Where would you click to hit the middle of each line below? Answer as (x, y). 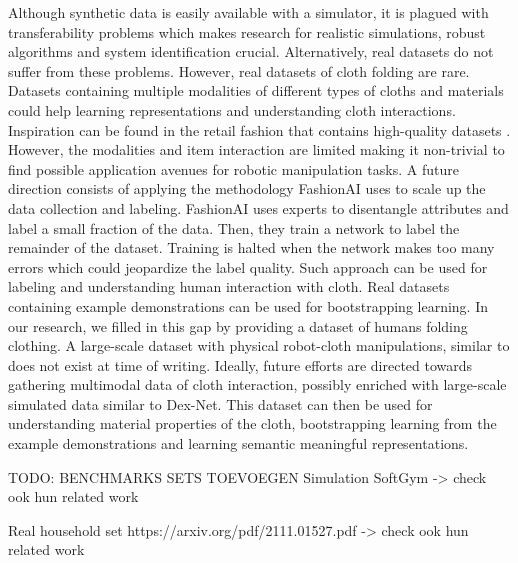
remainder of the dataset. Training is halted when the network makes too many (251, 247)
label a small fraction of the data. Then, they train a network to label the (234, 227)
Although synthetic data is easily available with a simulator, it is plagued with (248, 12)
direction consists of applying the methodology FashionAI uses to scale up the (247, 188)
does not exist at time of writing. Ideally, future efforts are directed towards (240, 364)
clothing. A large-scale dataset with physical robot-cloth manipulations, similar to (259, 345)
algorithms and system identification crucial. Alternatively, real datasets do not (251, 51)
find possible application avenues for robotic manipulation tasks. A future (233, 168)
